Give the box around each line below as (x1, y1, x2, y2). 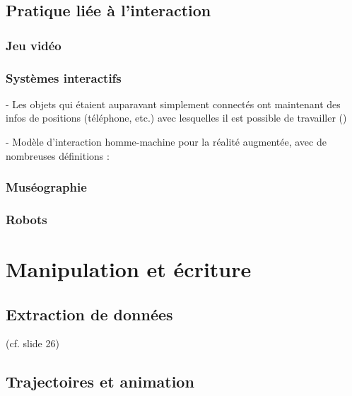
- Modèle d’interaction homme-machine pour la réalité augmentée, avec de (6, 134, 327, 149)
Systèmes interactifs (6, 69, 122, 86)
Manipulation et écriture (6, 255, 252, 284)
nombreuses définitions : (6, 148, 110, 163)
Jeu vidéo (6, 36, 61, 54)
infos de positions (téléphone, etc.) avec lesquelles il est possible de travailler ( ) (6, 110, 347, 125)
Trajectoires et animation (6, 371, 194, 392)
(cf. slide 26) (6, 336, 59, 351)
